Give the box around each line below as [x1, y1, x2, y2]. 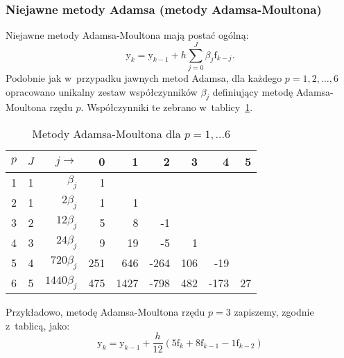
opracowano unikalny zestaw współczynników [6, 84, 198, 99]
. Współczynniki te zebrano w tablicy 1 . [80, 100, 253, 114]
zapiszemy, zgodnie [234, 304, 314, 318]
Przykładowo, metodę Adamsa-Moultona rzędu [6, 304, 205, 318]
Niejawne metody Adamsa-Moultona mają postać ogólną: [6, 28, 249, 42]
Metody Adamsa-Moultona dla [32, 125, 181, 142]
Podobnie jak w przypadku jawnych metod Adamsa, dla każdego [6, 70, 282, 85]
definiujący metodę [212, 84, 293, 99]
